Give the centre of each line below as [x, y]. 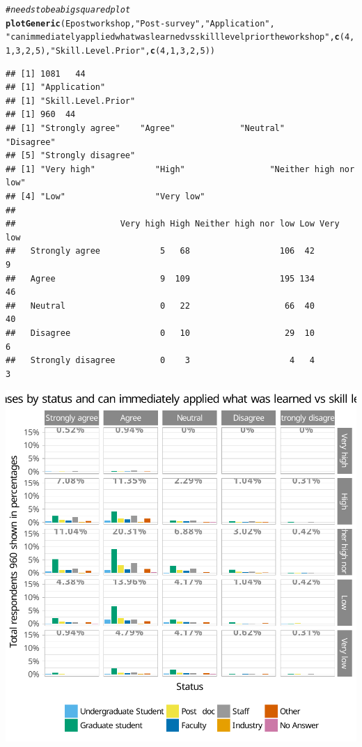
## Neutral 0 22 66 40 [160, 306]
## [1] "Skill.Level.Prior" [71, 101]
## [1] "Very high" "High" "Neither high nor [180, 169]
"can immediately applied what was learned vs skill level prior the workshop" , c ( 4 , [180, 37]
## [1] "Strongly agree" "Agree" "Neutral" [145, 128]
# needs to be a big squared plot [68, 10]
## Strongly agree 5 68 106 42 [160, 251]
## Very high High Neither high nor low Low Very [173, 224]
